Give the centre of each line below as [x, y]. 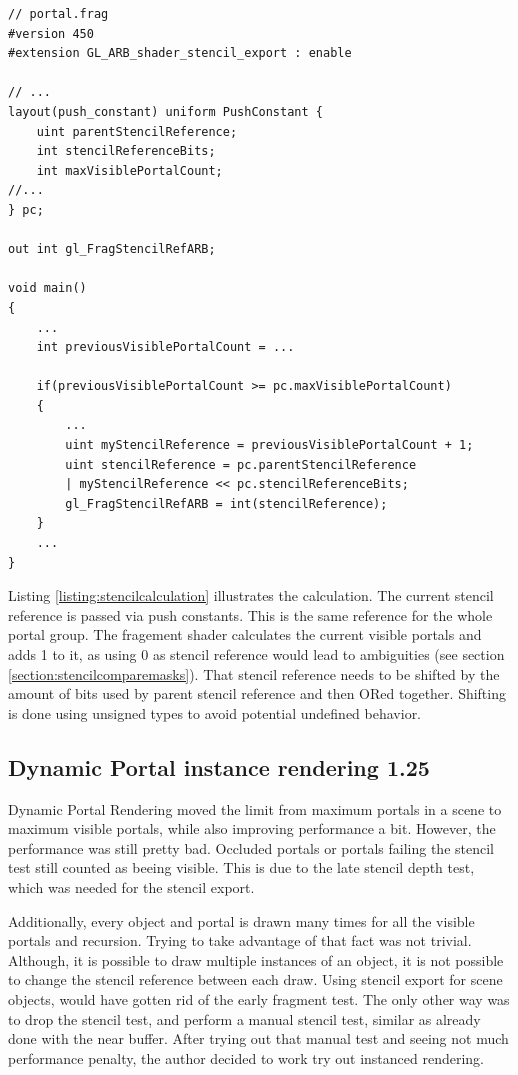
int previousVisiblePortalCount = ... [165, 347]
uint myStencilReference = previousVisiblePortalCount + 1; [269, 445]
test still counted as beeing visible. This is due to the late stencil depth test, [241, 867]
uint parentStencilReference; [137, 131]
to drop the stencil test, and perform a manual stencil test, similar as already [244, 1018]
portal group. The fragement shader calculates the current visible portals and [245, 634]
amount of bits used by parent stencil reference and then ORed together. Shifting [257, 693]
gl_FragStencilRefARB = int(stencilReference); [226, 503]
